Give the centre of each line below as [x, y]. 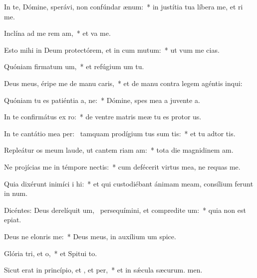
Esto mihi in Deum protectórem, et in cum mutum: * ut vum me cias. [112, 49]
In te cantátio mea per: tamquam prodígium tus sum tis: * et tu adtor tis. [120, 133]
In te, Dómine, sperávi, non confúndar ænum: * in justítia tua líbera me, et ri [124, 6]
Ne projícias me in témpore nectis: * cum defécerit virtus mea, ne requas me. [122, 166]
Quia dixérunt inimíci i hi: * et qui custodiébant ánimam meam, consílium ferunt [129, 183]
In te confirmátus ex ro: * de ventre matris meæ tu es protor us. [103, 117]
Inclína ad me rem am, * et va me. [57, 33]
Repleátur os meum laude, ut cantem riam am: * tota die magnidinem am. [119, 150]
